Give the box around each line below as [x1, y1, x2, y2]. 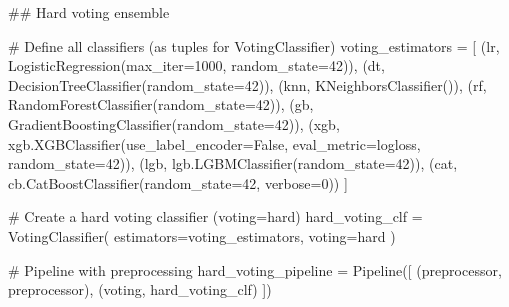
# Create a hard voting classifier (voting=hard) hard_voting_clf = [8, 206, 423, 227]
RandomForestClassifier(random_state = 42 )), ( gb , [8, 94, 314, 115]
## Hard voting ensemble [8, 2, 170, 22]
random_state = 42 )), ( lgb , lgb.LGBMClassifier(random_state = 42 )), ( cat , [8, 153, 458, 174]
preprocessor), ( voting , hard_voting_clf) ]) [8, 279, 272, 300]
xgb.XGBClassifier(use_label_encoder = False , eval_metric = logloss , [8, 133, 421, 154]
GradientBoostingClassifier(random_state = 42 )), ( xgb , [8, 113, 340, 134]
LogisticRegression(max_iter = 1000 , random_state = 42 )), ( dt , [8, 55, 385, 76]
